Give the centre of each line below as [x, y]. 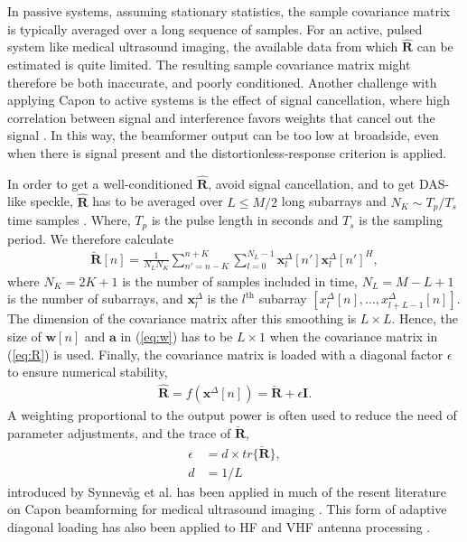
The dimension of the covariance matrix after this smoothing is [182, 318]
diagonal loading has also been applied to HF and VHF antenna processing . [219, 526]
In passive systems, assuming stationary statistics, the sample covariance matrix [229, 11]
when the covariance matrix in [354, 336]
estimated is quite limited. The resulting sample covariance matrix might [209, 64]
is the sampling [401, 220]
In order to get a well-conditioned [100, 183]
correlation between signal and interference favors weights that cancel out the [221, 117]
